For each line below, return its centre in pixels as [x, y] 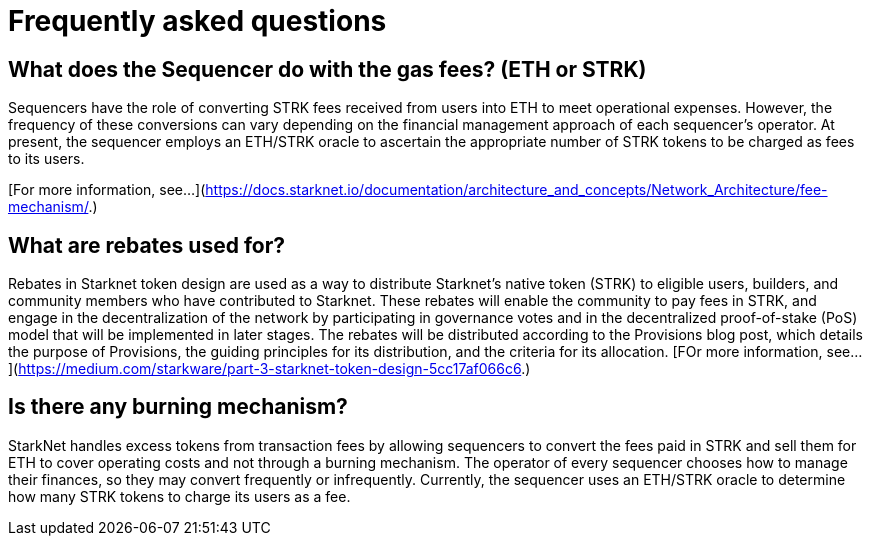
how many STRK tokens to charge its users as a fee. [179, 496]
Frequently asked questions [197, 21]
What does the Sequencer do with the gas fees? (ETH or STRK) [327, 69]
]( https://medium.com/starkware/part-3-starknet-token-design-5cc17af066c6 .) [269, 369]
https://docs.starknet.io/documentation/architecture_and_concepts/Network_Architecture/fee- [516, 190]
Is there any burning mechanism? [178, 407]
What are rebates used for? [146, 245]
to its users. [46, 159]
